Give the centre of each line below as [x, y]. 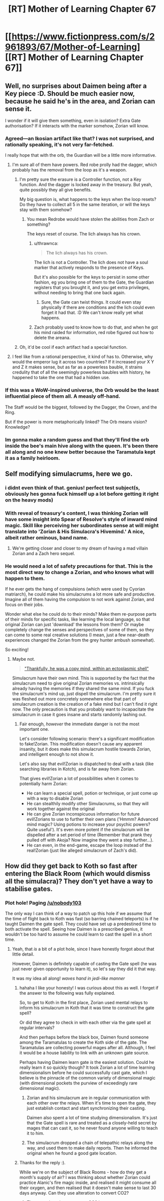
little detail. [23, 954]
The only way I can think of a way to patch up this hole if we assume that [78, 913]
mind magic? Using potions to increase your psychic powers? [88, 824]
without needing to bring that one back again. [80, 293]
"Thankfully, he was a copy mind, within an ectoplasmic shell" [86, 669]
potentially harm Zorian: [43, 784]
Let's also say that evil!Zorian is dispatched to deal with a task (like [86, 764]
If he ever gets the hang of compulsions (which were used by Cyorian [75, 589]
